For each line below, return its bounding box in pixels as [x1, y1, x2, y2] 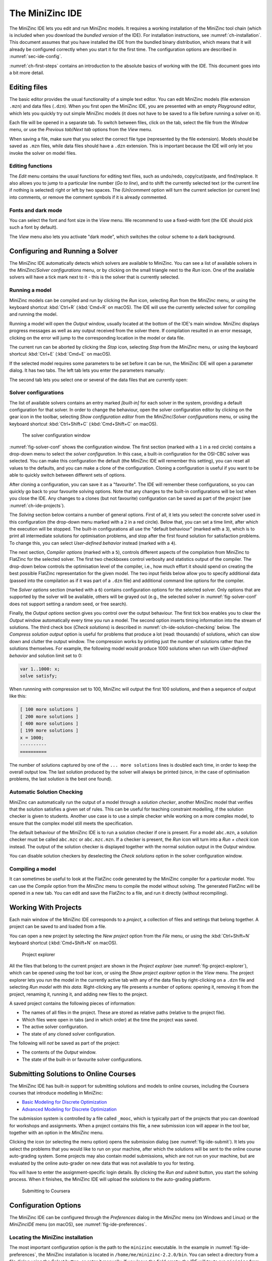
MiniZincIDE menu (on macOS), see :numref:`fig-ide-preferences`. [9, 1221, 147, 1227]
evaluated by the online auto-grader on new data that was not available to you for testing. [9, 1160, 195, 1166]
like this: [9, 693, 27, 699]
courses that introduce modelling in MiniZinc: [9, 1090, 103, 1096]
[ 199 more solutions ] [20, 728, 79, 733]
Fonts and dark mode [9, 207, 62, 214]
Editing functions [9, 162, 52, 169]
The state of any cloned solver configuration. [22, 1030, 115, 1037]
